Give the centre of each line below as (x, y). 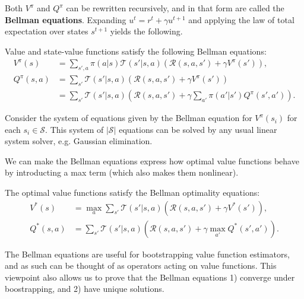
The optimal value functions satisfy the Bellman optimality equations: (132, 193)
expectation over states (47, 31)
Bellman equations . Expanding (66, 19)
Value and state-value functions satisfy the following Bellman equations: (136, 51)
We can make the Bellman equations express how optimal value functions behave (152, 160)
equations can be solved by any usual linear (198, 129)
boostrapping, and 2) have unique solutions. (85, 289)
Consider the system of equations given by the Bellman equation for (129, 118)
